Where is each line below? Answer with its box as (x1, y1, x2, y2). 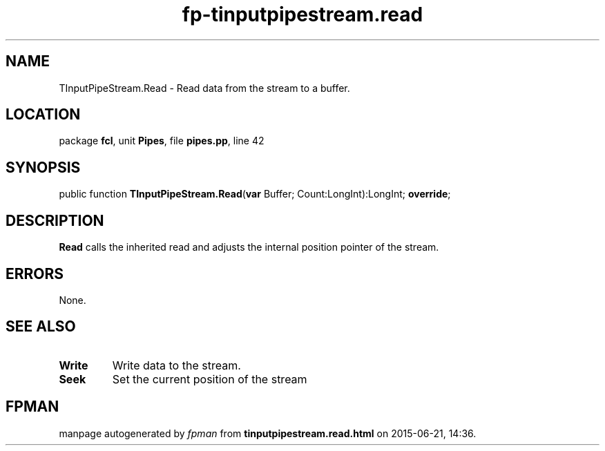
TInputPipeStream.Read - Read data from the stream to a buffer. (59, 81, 350, 94)
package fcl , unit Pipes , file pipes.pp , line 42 (59, 135, 265, 147)
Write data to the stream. (112, 358, 241, 372)
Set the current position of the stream (112, 372, 307, 386)
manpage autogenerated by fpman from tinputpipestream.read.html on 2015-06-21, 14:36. (59, 427, 477, 439)
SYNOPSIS (6, 158, 81, 176)
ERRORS (6, 265, 64, 282)
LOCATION (6, 106, 81, 124)
